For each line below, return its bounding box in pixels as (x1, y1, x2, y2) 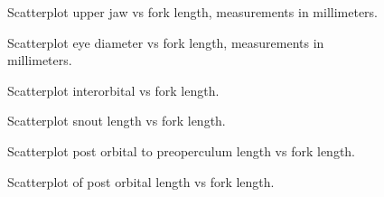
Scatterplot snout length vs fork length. (7, 111, 226, 130)
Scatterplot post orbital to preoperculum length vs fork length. (7, 141, 356, 160)
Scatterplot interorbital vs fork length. (7, 80, 220, 99)
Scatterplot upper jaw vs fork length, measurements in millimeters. (7, 3, 379, 21)
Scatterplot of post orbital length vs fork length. (7, 172, 275, 191)
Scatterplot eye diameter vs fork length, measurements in (7, 33, 324, 52)
